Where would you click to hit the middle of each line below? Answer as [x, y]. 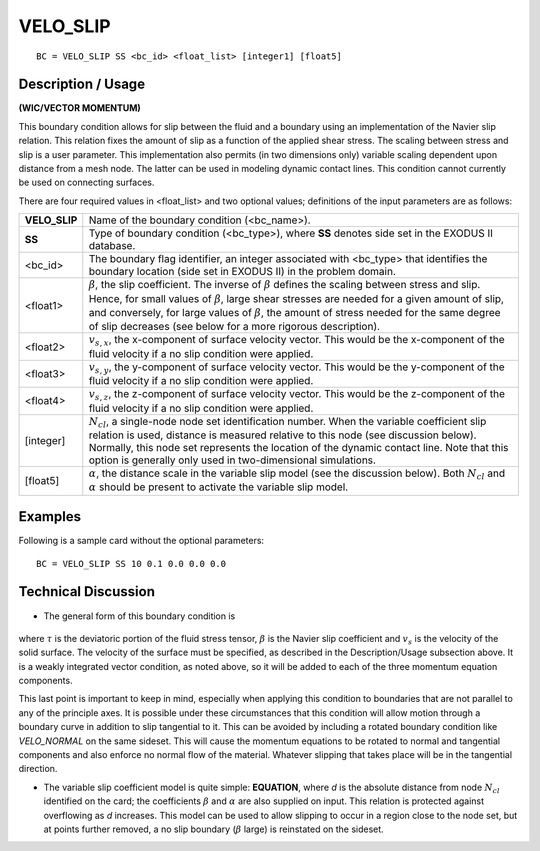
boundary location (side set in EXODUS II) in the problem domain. [242, 272]
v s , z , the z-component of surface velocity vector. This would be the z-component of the [296, 395]
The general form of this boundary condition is [139, 616]
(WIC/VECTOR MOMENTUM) [80, 108]
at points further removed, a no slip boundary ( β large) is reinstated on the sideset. [213, 829]
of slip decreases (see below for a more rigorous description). [234, 327]
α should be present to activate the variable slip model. [218, 487]
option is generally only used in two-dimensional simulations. [232, 460]
